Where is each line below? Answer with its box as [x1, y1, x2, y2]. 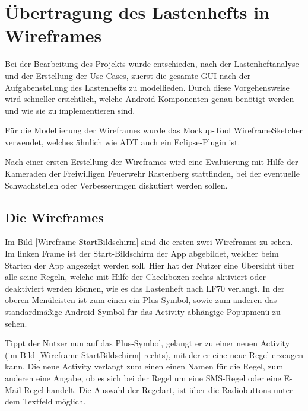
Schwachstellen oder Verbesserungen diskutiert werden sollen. [5, 179, 228, 191]
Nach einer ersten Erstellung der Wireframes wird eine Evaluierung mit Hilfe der [5, 155, 299, 168]
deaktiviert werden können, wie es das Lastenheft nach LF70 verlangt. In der [5, 282, 285, 294]
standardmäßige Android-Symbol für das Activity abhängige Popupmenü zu [5, 305, 281, 318]
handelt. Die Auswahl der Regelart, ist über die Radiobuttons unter [46, 383, 293, 396]
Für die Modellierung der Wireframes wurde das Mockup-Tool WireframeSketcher [5, 124, 303, 136]
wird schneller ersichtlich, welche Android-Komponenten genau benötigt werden [5, 93, 294, 105]
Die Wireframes [5, 208, 104, 226]
